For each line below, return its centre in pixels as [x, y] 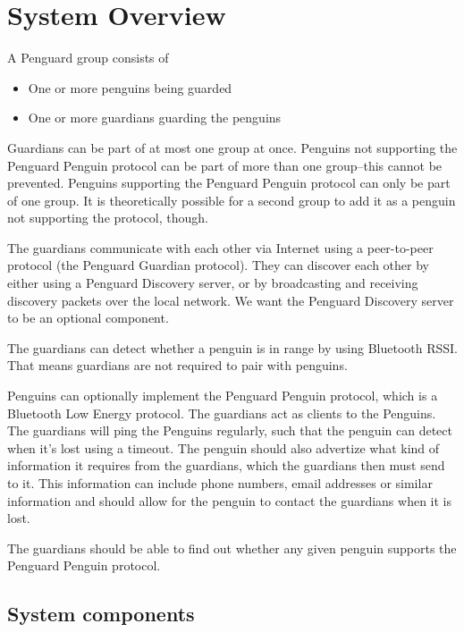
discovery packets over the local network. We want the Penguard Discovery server [231, 300]
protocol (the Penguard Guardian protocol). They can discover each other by [218, 265]
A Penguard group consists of [88, 58]
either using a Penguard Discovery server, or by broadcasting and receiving [213, 283]
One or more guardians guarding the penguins [155, 118]
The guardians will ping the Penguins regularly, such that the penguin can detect [230, 430]
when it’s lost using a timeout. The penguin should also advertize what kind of [224, 447]
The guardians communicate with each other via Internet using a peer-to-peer [220, 247]
